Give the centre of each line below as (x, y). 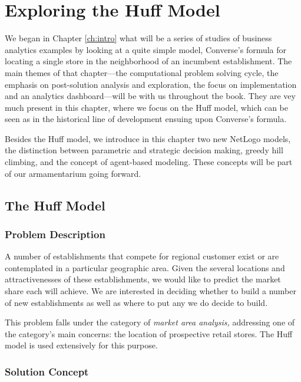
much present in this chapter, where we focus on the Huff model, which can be (146, 107)
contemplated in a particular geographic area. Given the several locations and (145, 267)
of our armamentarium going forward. (73, 173)
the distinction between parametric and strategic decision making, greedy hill (144, 150)
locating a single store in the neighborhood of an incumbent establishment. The (148, 61)
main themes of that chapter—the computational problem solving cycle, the (142, 72)
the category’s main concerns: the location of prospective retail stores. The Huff (149, 333)
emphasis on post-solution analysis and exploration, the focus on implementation (151, 84)
